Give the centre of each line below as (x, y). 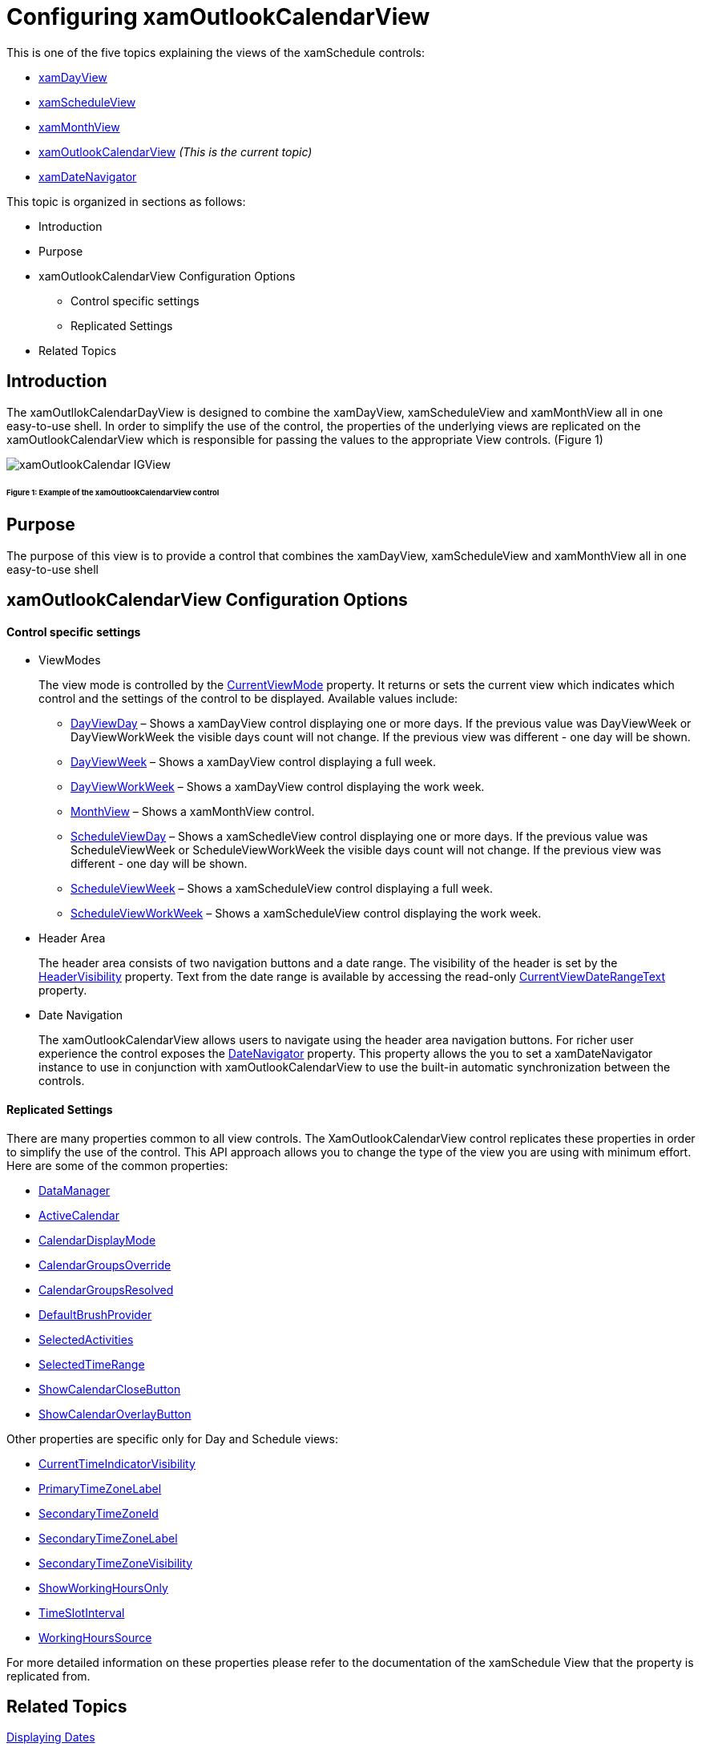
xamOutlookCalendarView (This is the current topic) (175, 151)
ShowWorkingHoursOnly (103, 1588)
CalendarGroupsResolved (106, 1289)
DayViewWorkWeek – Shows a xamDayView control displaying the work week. (278, 787)
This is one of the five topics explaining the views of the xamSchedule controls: (216, 52)
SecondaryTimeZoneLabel (108, 1538)
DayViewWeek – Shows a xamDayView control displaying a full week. (254, 762)
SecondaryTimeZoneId (99, 1513)
